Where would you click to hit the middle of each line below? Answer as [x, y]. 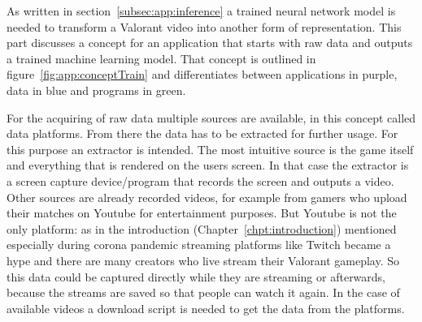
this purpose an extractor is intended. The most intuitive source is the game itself [210, 149]
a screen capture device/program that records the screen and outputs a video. [200, 180]
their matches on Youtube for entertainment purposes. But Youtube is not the [202, 213]
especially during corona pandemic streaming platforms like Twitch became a [199, 245]
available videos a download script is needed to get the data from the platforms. [206, 308]
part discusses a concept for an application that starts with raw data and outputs [210, 43]
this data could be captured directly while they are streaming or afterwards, [196, 276]
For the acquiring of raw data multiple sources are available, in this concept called [211, 117]
